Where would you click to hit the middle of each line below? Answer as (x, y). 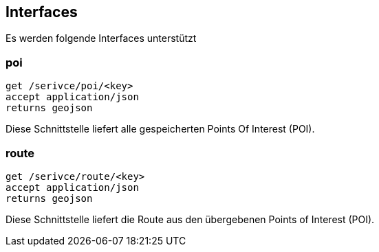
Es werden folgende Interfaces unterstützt (101, 38)
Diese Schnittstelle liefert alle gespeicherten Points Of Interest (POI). (160, 129)
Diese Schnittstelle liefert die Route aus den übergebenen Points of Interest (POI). (190, 219)
